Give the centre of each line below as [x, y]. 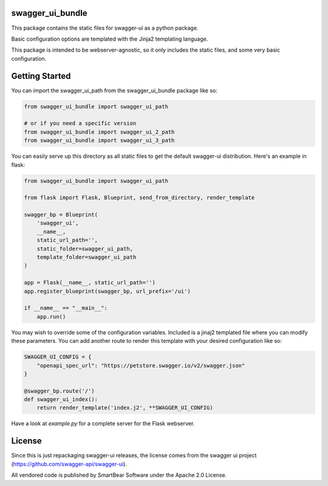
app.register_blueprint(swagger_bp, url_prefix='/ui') [107, 291]
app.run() [51, 316]
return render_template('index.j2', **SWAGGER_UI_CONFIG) [125, 408]
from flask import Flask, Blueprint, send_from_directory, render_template [139, 198]
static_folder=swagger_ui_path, [85, 248]
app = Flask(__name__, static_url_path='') [90, 283]
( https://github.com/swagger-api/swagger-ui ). [69, 464]
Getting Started [41, 76]
